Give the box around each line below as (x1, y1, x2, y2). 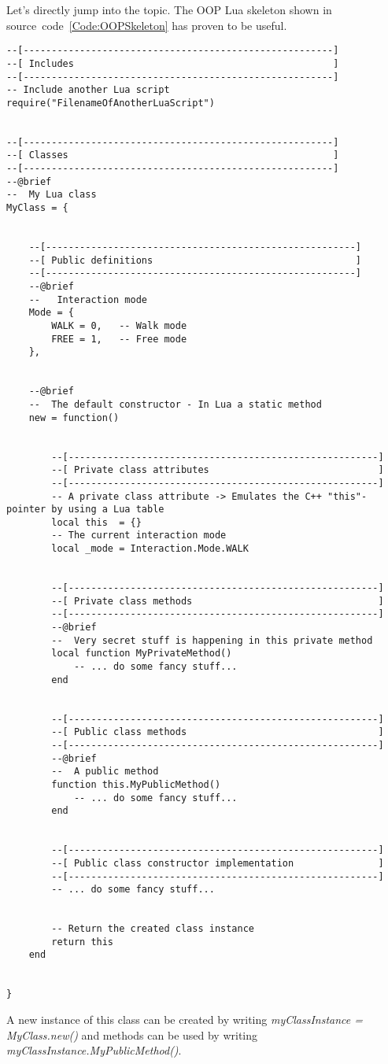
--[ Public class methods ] (51, 726, 384, 738)
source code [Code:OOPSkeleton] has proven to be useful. (6, 17, 287, 33)
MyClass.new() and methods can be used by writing (6, 1026, 258, 1043)
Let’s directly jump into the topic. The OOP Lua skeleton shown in (6, 2, 332, 17)
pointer (6, 504, 46, 515)
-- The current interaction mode (51, 530, 227, 541)
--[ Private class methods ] (51, 595, 384, 607)
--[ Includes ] (6, 57, 339, 69)
